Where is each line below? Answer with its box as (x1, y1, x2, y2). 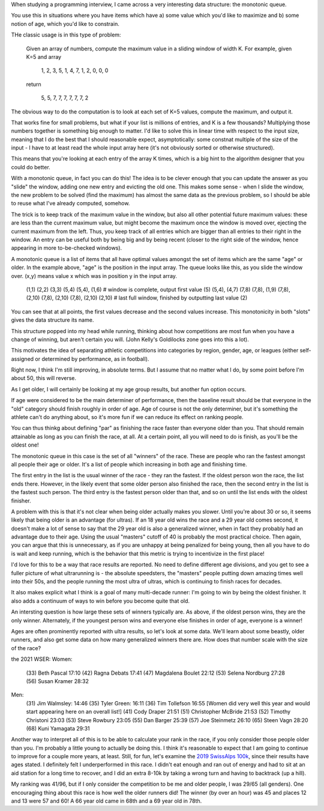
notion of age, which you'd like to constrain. (11, 20, 119, 27)
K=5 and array (26, 53, 62, 60)
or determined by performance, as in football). (35, 355, 149, 363)
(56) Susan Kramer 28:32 (26, 677, 89, 684)
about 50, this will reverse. (11, 375, 77, 382)
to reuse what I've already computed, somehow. (11, 200, 130, 207)
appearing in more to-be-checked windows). (11, 244, 122, 252)
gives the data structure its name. (11, 316, 94, 324)
